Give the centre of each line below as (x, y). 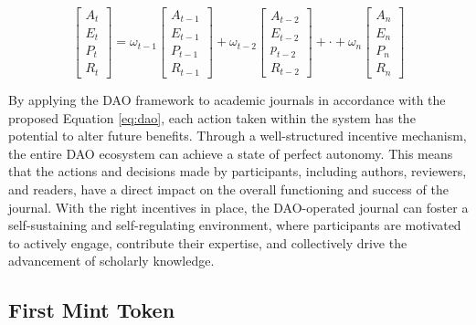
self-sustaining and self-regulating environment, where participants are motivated (235, 225)
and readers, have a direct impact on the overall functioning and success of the (228, 189)
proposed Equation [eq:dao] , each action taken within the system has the (212, 117)
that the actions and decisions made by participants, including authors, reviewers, (238, 171)
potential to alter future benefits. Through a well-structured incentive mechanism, (238, 136)
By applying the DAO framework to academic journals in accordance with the (227, 99)
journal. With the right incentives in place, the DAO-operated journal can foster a (238, 207)
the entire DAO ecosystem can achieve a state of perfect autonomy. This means (231, 153)
